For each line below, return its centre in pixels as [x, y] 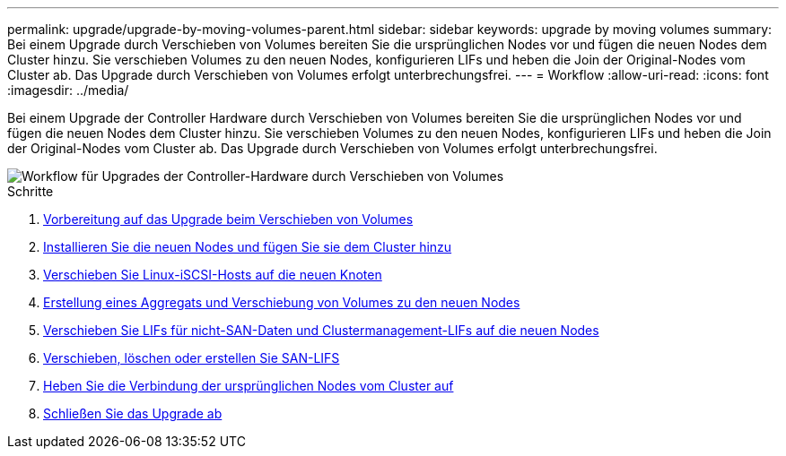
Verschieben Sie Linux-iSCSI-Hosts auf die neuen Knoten [213, 275]
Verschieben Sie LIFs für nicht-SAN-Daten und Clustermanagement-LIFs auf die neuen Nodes [321, 330]
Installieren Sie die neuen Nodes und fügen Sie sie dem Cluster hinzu [248, 247]
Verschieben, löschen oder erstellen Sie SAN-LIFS [192, 358]
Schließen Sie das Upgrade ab [133, 413]
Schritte [31, 191]
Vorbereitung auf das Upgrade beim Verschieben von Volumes [228, 219]
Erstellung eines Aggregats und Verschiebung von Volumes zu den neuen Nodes [282, 302]
